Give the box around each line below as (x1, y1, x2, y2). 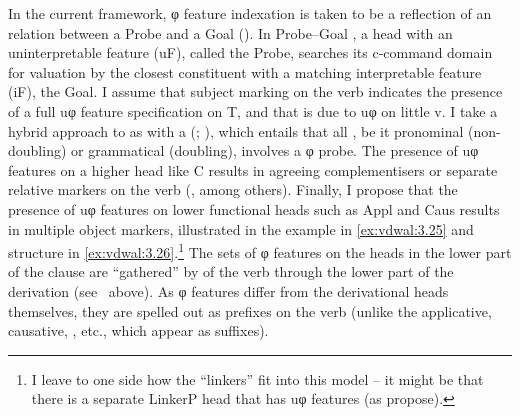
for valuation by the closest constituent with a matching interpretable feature (8, 61, 482, 82)
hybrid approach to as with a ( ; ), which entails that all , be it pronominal (8, 120, 464, 141)
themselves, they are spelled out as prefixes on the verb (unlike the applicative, (8, 300, 492, 321)
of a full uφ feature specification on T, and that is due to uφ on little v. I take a (8, 100, 498, 121)
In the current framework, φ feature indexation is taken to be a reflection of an (8, 3, 492, 23)
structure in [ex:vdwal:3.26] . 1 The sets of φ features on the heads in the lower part (8, 239, 512, 262)
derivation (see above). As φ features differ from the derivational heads (8, 280, 449, 301)
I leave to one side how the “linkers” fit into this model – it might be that (31, 368, 484, 389)
